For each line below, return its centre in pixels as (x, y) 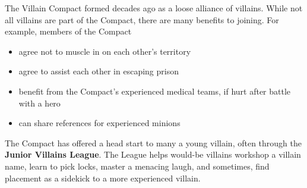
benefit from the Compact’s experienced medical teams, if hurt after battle (155, 91)
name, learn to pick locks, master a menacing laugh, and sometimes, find (137, 166)
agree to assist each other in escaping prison (99, 71)
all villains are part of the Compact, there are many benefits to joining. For (142, 19)
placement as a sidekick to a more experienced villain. (103, 178)
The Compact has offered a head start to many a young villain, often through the (153, 142)
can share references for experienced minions (99, 123)
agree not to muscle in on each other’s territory (105, 51)
